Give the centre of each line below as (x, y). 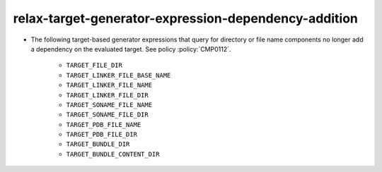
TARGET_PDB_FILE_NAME (104, 124)
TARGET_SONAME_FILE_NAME (109, 105)
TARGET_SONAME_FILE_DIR (107, 115)
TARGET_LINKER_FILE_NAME (109, 85)
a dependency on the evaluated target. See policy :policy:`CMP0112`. (131, 49)
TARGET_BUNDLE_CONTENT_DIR (113, 154)
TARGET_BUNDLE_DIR (98, 144)
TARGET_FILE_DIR (94, 66)
